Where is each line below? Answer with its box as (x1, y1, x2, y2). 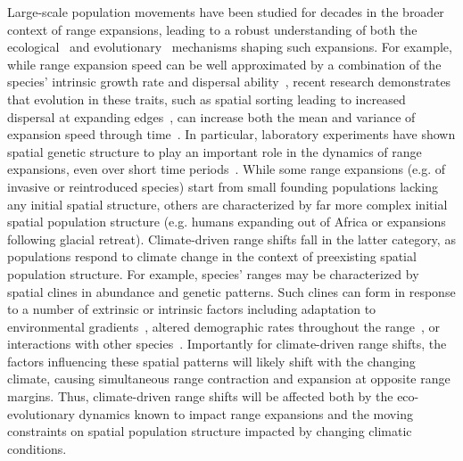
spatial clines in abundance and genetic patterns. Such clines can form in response (7, 282, 456, 300)
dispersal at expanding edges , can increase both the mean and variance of (7, 107, 416, 126)
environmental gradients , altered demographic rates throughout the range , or (7, 317, 441, 335)
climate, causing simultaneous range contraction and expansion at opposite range (7, 369, 451, 388)
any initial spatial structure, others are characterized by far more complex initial (7, 194, 448, 213)
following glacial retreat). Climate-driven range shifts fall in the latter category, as (7, 229, 456, 248)
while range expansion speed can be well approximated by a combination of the (7, 54, 442, 73)
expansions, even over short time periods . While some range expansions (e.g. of (7, 160, 446, 178)
